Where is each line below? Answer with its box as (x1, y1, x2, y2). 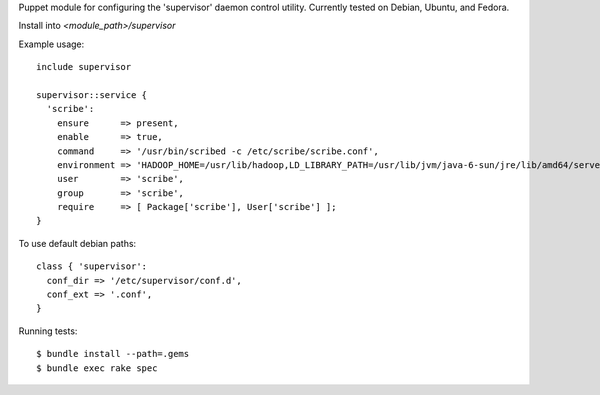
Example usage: (18, 38, 85, 50)
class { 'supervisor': (36, 261, 148, 272)
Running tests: (18, 325, 78, 337)
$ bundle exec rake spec (36, 362, 158, 374)
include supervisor (36, 61, 132, 73)
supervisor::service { (36, 89, 148, 100)
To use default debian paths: (18, 237, 137, 249)
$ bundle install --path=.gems (36, 348, 190, 360)
